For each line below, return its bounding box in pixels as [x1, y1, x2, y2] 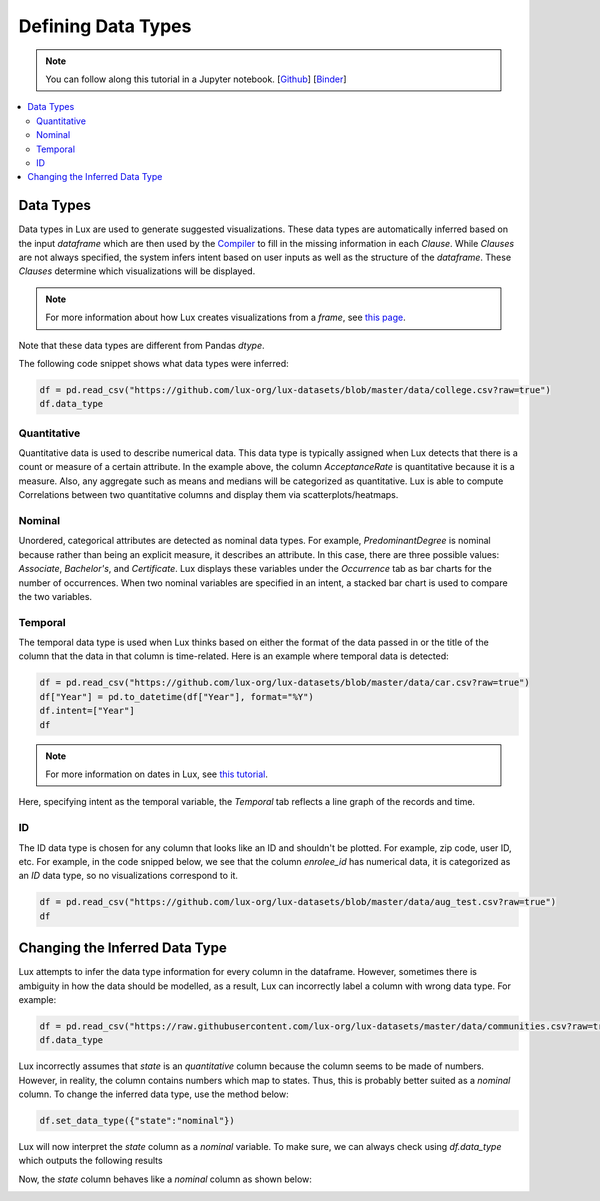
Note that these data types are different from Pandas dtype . [18, 339, 265, 351]
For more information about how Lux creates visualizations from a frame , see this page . [45, 311, 406, 324]
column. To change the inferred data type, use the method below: [18, 1088, 289, 1100]
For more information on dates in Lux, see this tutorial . [45, 768, 269, 780]
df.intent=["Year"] [39, 705, 135, 717]
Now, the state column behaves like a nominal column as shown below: [18, 1173, 312, 1185]
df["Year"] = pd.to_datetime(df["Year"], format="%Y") [39, 691, 314, 702]
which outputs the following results [18, 1155, 164, 1167]
